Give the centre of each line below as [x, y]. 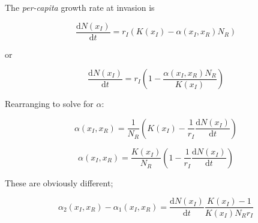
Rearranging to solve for [49, 104]
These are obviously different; [59, 182]
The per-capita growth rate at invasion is [80, 7]
